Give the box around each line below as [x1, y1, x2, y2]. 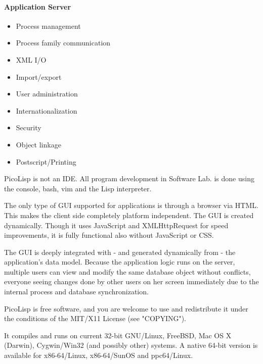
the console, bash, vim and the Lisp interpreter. [4, 183, 152, 193]
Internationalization [16, 105, 77, 116]
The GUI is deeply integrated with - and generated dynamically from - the [4, 246, 236, 257]
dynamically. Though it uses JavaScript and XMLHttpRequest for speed [4, 220, 229, 230]
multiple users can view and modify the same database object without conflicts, [4, 266, 251, 277]
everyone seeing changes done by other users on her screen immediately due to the [4, 276, 259, 287]
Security [16, 122, 41, 133]
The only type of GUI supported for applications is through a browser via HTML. [4, 200, 258, 211]
